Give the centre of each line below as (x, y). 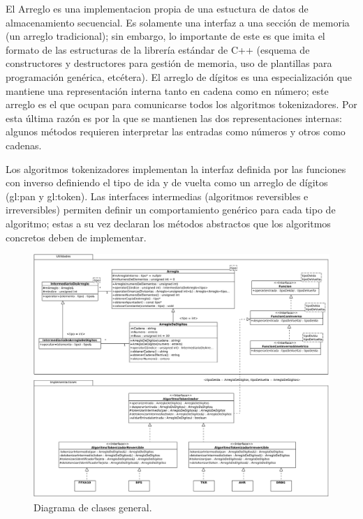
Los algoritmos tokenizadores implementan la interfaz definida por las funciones (176, 168)
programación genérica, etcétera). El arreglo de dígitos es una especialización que (179, 76)
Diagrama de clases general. (93, 507)
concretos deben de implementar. (76, 237)
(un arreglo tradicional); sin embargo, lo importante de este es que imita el (165, 36)
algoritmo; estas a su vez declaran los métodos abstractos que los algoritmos (168, 223)
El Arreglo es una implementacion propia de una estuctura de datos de (157, 8)
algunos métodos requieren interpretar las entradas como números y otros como (176, 131)
